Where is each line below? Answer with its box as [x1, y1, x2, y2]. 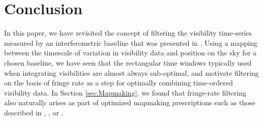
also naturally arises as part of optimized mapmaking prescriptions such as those [4, 97, 255, 108]
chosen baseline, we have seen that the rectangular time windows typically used [4, 57, 252, 68]
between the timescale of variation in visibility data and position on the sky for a [4, 47, 257, 58]
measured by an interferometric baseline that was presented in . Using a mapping [4, 37, 257, 48]
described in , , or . [4, 107, 64, 117]
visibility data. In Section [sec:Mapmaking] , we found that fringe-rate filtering [4, 87, 246, 98]
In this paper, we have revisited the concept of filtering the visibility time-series [4, 27, 252, 38]
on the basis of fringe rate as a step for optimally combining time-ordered [4, 77, 233, 88]
